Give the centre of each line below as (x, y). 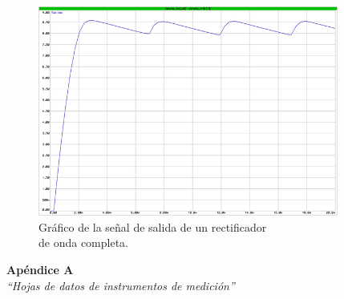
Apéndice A (40, 269)
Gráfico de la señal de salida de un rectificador (153, 226)
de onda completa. (83, 242)
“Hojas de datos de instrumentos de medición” (121, 285)
